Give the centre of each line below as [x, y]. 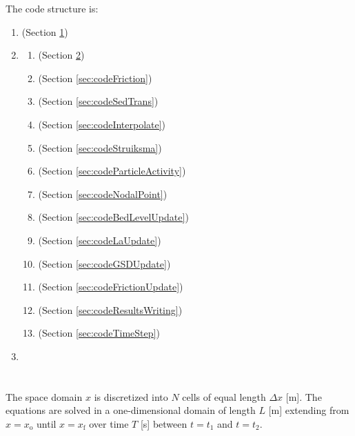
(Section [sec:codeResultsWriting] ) [110, 309]
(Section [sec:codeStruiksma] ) [100, 147]
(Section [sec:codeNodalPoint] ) [103, 194]
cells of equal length [224, 396]
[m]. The [304, 396]
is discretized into [131, 396]
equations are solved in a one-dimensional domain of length [131, 410]
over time [109, 423]
